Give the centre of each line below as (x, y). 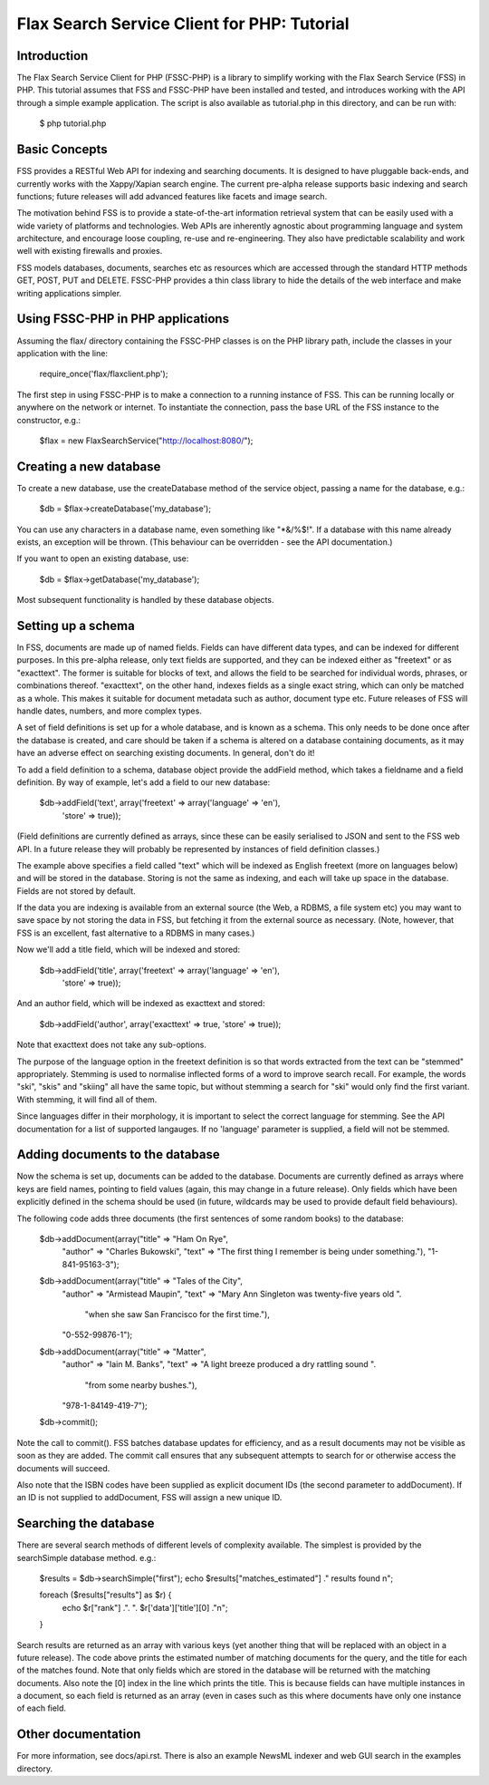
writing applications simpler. (69, 293)
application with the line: (62, 353)
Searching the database (86, 1523)
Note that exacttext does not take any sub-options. (112, 1045)
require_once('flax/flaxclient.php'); (104, 374)
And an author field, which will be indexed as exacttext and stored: (141, 1004)
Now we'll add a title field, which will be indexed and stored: (128, 950)
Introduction (53, 56)
